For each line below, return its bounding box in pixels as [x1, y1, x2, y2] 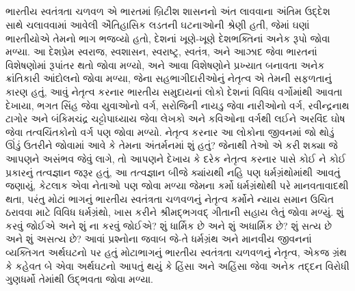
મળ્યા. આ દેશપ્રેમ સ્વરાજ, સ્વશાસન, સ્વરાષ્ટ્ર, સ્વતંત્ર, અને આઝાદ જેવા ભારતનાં [5, 44, 317, 59]
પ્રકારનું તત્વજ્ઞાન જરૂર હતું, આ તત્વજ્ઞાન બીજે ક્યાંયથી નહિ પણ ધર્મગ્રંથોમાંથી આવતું [5, 165, 341, 179]
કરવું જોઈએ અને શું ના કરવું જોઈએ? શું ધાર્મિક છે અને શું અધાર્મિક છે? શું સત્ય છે [5, 218, 332, 232]
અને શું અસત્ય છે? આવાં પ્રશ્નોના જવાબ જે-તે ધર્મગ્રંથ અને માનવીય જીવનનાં [5, 232, 312, 246]
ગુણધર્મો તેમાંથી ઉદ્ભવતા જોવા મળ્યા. [5, 272, 154, 286]
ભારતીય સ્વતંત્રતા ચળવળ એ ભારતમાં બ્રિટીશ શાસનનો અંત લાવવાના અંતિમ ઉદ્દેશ [5, 4, 330, 18]
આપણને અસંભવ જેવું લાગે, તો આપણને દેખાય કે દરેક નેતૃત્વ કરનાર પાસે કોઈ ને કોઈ [5, 151, 346, 165]
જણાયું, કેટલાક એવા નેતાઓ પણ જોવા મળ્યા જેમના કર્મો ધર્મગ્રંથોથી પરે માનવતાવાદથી [5, 178, 349, 193]
